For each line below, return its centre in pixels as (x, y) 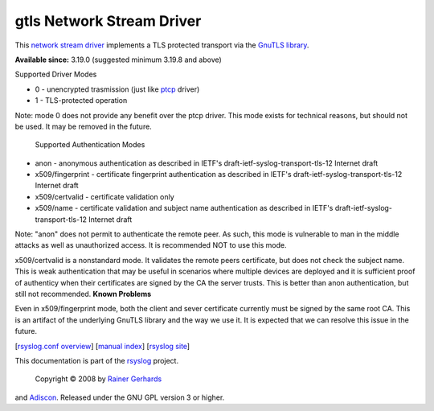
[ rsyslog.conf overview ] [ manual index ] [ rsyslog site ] (102, 346)
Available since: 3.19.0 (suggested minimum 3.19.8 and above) (119, 60)
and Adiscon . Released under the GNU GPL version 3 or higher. (120, 397)
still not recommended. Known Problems (83, 294)
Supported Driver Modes (56, 74)
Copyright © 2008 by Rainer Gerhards (98, 379)
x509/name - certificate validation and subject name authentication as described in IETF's (184, 208)
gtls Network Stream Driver (108, 21)
